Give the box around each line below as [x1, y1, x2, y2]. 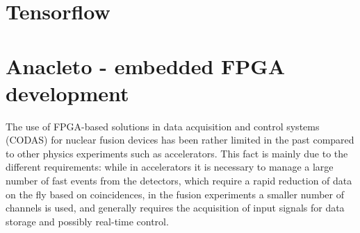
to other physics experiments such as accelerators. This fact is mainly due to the [6, 146, 348, 160]
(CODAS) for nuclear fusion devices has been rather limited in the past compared [6, 132, 354, 147]
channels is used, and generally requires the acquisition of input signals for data [6, 200, 345, 215]
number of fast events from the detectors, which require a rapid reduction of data [6, 173, 352, 188]
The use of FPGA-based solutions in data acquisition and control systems [6, 119, 320, 133]
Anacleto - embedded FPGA [6, 51, 285, 80]
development [6, 78, 129, 107]
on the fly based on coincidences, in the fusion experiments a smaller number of [6, 187, 344, 201]
